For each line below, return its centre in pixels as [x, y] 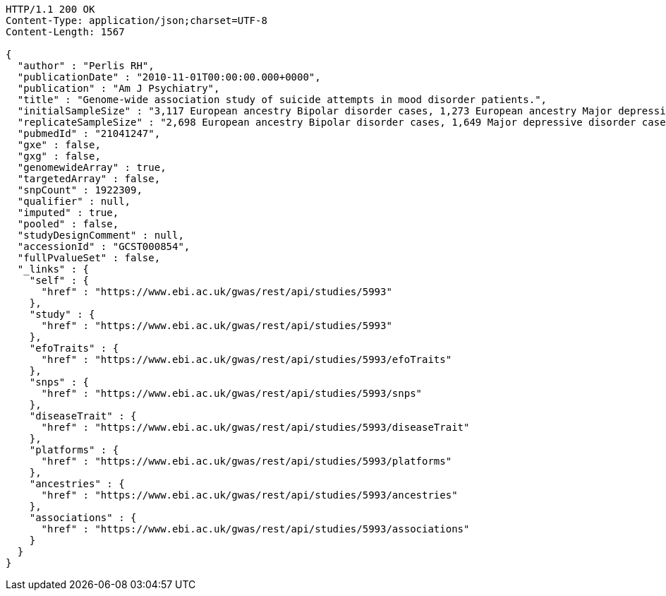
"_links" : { [53, 269]
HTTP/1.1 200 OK [50, 9]
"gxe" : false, [59, 145]
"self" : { [59, 280]
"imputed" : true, [68, 213]
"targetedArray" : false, [89, 179]
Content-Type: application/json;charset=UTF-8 [137, 20]
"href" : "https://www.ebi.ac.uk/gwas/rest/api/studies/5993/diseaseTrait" [255, 427]
